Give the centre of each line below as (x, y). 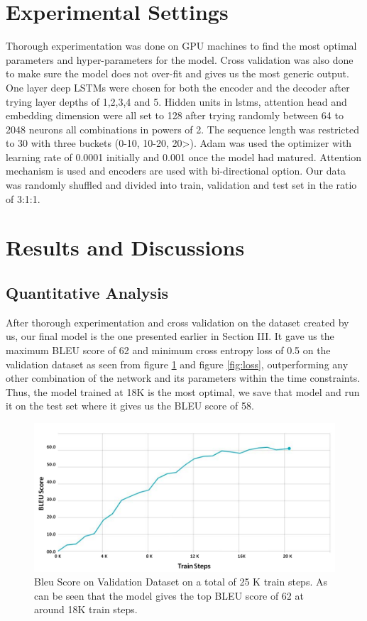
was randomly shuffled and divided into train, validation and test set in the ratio (181, 185)
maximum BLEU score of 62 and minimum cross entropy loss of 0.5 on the (168, 350)
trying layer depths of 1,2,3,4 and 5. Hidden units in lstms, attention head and (176, 101)
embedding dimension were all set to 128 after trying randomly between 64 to (175, 115)
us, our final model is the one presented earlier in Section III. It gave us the (170, 336)
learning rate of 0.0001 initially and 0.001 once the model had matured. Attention (184, 156)
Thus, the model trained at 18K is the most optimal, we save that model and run (183, 391)
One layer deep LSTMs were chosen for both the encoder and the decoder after (178, 87)
